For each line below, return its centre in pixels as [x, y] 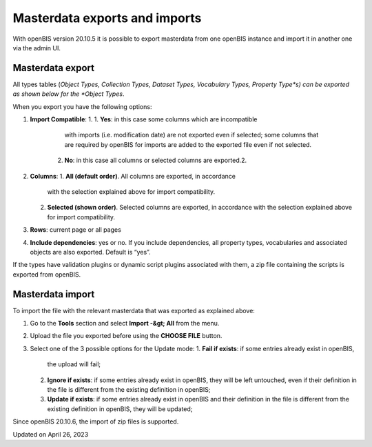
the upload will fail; [74, 364]
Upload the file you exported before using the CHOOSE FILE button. [126, 336]
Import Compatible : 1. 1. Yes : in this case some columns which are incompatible [144, 119]
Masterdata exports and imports [107, 18]
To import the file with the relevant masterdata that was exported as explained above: [134, 310]
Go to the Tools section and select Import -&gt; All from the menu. [125, 323]
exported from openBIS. [47, 274]
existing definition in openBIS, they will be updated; [120, 409]
